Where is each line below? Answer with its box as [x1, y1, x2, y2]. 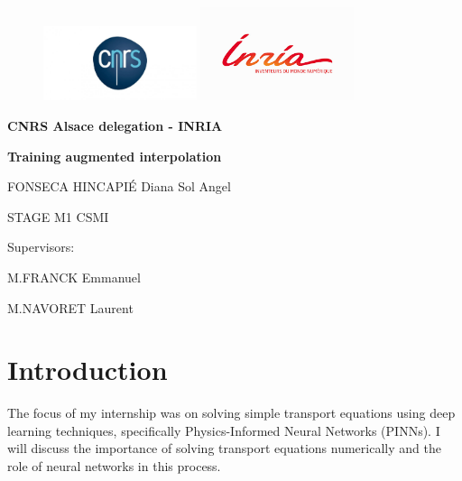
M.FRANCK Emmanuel [7, 267, 141, 286]
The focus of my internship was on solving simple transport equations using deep [7, 403, 456, 422]
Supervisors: [7, 237, 75, 256]
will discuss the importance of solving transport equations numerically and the [7, 439, 441, 458]
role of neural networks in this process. [7, 457, 221, 476]
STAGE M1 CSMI [7, 207, 109, 226]
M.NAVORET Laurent [7, 298, 134, 317]
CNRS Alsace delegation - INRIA [7, 116, 223, 134]
